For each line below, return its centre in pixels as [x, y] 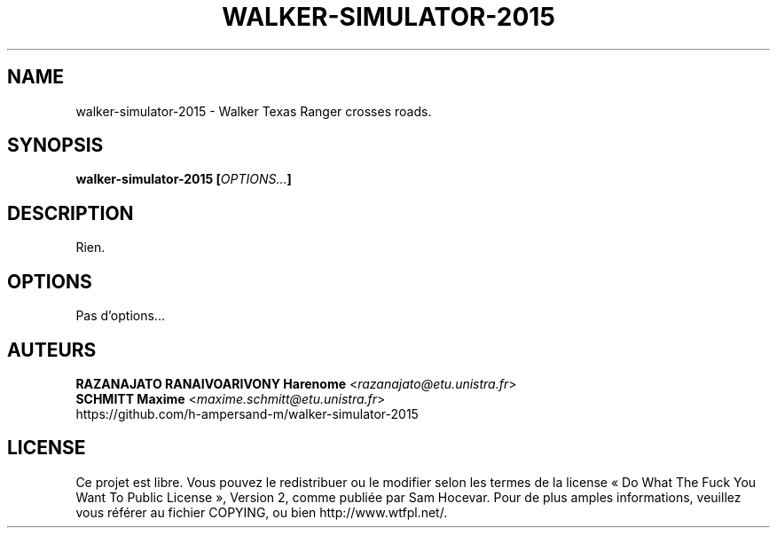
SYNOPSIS [55, 146]
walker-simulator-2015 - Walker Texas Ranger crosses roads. [254, 111]
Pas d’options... [120, 316]
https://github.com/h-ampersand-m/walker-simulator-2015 [247, 413]
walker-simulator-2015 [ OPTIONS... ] [184, 179]
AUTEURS [52, 350]
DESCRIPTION [71, 213]
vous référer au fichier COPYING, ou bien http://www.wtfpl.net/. [262, 512]
